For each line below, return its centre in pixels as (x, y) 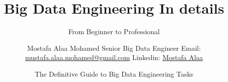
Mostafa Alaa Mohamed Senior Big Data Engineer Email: (114, 48)
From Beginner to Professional (114, 31)
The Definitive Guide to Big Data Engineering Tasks (114, 73)
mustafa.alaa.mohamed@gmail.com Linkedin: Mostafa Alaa (114, 57)
